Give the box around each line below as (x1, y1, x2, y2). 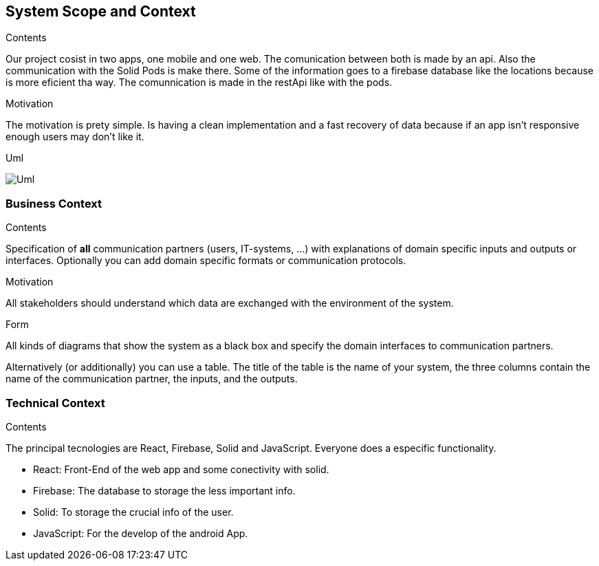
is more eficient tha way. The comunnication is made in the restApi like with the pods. (6, 76, 393, 89)
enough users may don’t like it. (6, 131, 144, 143)
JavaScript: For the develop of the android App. (33, 527, 248, 539)
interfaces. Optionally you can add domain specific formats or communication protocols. (6, 254, 406, 267)
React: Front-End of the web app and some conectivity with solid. (33, 463, 329, 475)
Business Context (6, 196, 102, 210)
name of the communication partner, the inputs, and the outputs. (6, 373, 298, 385)
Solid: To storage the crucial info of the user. (33, 505, 234, 518)
